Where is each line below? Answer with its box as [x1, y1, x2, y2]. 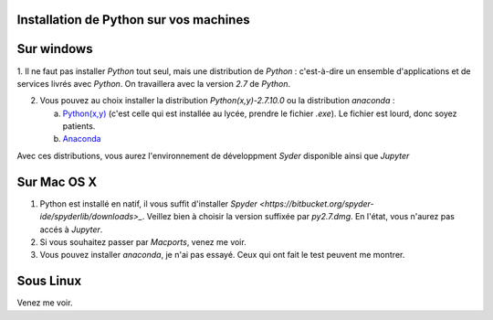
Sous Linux [16, 273, 82, 289]
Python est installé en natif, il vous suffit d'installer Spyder [39, 197, 257, 209]
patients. [62, 121, 96, 132]
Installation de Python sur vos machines [16, 12, 250, 27]
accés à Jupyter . [39, 224, 103, 235]
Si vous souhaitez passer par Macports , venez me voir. [39, 236, 246, 247]
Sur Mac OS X [16, 174, 98, 189]
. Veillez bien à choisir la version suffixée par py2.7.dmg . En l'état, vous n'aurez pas [142, 211, 456, 222]
